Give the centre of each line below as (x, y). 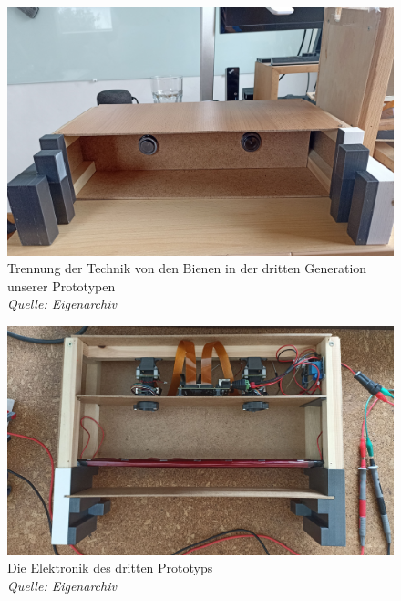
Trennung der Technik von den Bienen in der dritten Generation (187, 268)
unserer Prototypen (62, 285)
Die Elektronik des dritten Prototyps (110, 568)
